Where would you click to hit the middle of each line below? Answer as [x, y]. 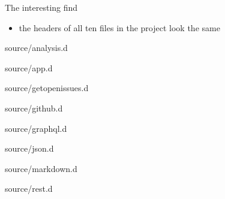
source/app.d [29, 67]
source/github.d [34, 108]
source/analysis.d [36, 48]
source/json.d [29, 148]
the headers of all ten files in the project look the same [119, 27]
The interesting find [41, 7]
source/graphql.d [36, 128]
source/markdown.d [41, 168]
